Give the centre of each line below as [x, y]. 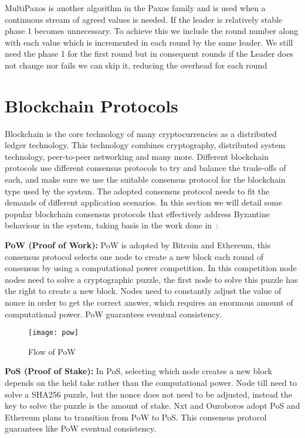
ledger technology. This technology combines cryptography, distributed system [145, 145]
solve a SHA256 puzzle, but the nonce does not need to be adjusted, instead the [148, 394]
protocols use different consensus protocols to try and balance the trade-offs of [145, 168]
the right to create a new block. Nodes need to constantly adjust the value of [143, 291]
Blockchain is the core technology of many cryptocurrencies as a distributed [141, 133]
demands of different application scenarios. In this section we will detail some [144, 202]
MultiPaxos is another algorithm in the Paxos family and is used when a [135, 8]
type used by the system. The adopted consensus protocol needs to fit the [137, 191]
